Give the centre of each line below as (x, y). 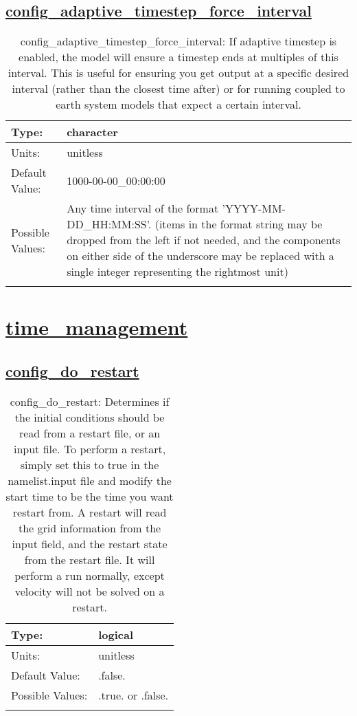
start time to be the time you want (90, 496)
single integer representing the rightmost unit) (177, 272)
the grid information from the (90, 528)
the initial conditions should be (90, 417)
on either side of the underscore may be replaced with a (200, 256)
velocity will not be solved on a (90, 591)
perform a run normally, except (90, 575)
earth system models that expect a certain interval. (178, 105)
